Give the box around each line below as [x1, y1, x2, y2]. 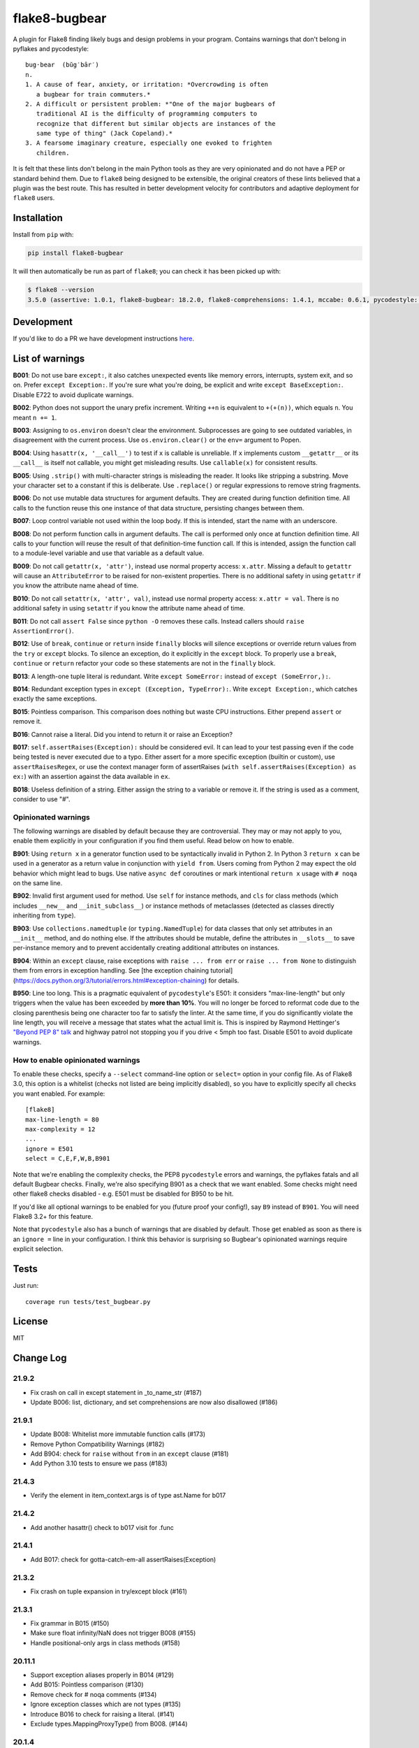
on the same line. [13, 879, 63, 887]
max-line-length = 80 [25, 1115, 99, 1124]
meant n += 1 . [13, 413, 57, 422]
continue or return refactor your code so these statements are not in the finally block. [13, 659, 276, 668]
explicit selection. [13, 1245, 64, 1253]
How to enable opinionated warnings [13, 1055, 140, 1065]
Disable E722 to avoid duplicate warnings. [13, 390, 134, 399]
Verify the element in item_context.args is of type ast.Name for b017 [30, 1491, 226, 1500]
